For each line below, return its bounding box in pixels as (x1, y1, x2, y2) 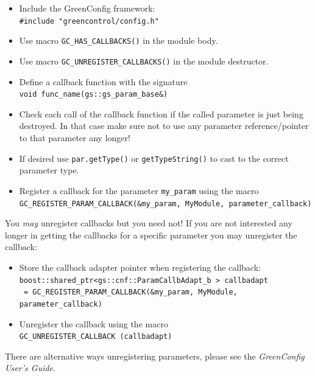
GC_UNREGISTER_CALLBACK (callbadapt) (19, 332, 172, 341)
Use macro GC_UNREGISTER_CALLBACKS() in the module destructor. (19, 54, 269, 67)
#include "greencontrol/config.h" (19, 16, 159, 26)
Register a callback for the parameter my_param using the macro (19, 184, 259, 197)
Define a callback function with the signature (19, 75, 188, 88)
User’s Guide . (5, 361, 55, 374)
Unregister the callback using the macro (19, 317, 168, 330)
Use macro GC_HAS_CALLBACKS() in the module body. (19, 34, 218, 47)
